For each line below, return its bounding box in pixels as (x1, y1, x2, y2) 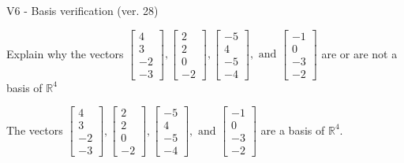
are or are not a (321, 45, 398, 61)
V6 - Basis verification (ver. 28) (6, 2, 159, 18)
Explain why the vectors (6, 45, 124, 61)
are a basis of (260, 121, 325, 138)
